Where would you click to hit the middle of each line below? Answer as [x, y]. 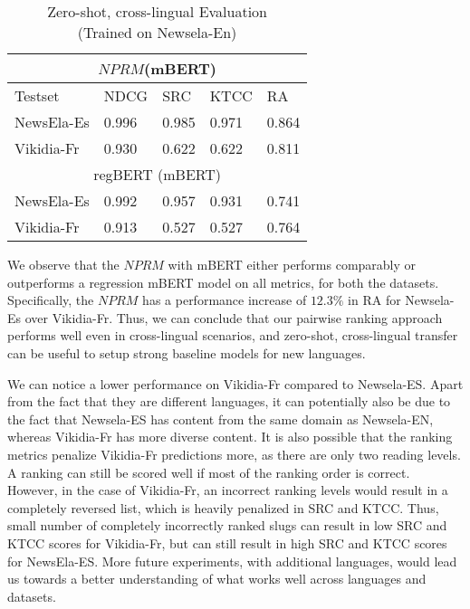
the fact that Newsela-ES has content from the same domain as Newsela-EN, [221, 419]
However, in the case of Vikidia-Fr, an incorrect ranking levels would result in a [228, 490]
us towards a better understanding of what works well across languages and [217, 579]
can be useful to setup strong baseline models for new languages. [187, 352]
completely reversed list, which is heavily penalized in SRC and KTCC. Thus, [223, 507]
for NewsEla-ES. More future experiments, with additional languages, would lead [232, 561]
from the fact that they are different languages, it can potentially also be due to [229, 401]
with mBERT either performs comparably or [292, 264]
